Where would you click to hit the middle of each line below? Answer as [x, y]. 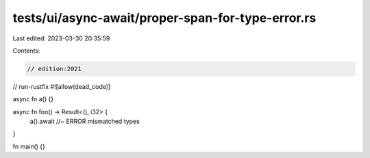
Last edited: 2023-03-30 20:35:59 [61, 38]
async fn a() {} [33, 99]
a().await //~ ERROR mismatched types [85, 121]
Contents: [26, 51]
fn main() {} [29, 146]
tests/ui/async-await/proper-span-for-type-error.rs [164, 18]
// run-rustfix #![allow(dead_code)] [62, 86]
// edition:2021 [54, 69]
